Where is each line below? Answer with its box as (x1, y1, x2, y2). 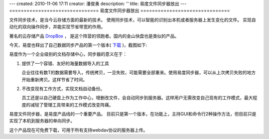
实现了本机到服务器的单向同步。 (9, 118, 75, 124)
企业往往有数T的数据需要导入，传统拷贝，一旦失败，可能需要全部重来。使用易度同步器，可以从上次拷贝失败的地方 (21, 70, 256, 76)
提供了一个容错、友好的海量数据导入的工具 (21, 60, 109, 66)
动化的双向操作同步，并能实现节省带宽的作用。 (9, 24, 106, 30)
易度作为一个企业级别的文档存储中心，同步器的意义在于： (9, 51, 127, 57)
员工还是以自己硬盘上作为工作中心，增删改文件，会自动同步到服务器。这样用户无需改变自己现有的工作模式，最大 (21, 95, 253, 101)
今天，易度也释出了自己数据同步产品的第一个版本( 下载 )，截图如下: (9, 42, 147, 48)
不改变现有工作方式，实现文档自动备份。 (21, 85, 105, 92)
